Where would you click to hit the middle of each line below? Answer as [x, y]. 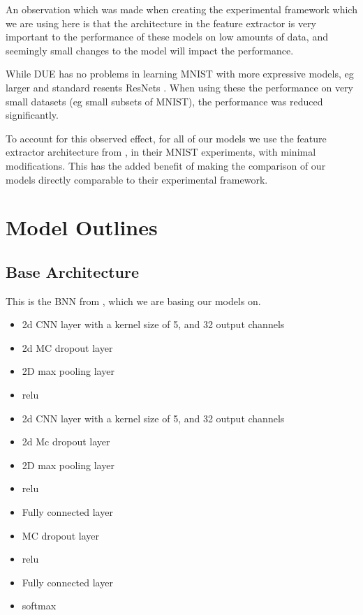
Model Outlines [82, 227]
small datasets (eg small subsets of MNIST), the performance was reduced [164, 101]
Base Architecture [72, 271]
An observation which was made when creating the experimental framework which [181, 9]
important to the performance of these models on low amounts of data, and [167, 37]
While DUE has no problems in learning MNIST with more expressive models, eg [180, 74]
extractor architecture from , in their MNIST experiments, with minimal [161, 152]
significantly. [32, 115]
